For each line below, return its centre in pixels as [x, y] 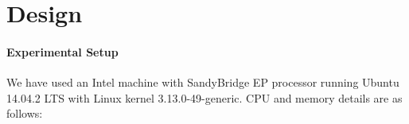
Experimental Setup [62, 51]
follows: [25, 113]
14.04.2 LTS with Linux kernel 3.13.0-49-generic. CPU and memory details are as [204, 97]
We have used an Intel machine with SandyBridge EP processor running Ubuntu [203, 82]
